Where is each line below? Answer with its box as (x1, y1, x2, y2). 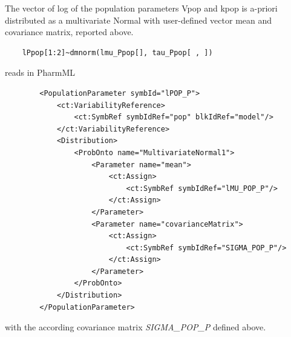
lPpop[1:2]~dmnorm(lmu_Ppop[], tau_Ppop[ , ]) (22, 48, 213, 57)
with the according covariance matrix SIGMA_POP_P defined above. (5, 321, 266, 333)
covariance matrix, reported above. (5, 25, 134, 38)
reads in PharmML (5, 66, 76, 79)
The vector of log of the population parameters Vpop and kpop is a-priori (5, 2, 278, 14)
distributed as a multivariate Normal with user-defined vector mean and (5, 13, 272, 26)
